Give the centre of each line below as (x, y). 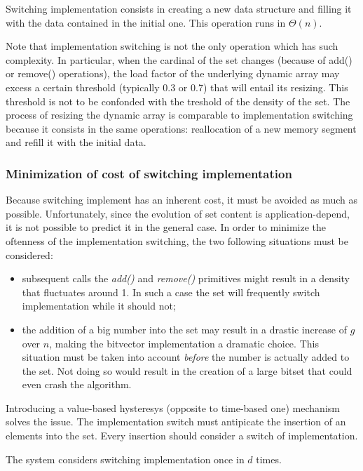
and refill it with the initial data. (76, 142)
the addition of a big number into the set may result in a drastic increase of (185, 329)
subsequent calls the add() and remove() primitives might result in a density (186, 278)
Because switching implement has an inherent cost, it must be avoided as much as (181, 200)
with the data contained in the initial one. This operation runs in (146, 22)
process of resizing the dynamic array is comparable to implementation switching (179, 115)
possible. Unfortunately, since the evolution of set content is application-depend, (178, 213)
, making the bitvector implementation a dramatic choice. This (184, 343)
